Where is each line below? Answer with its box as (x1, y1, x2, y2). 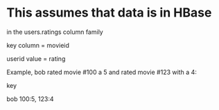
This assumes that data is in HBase (6, 5, 212, 21)
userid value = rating (6, 54, 66, 63)
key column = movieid (6, 41, 70, 49)
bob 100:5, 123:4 (6, 95, 54, 103)
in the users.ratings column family (6, 28, 103, 36)
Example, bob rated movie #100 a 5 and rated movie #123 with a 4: (6, 68, 197, 76)
